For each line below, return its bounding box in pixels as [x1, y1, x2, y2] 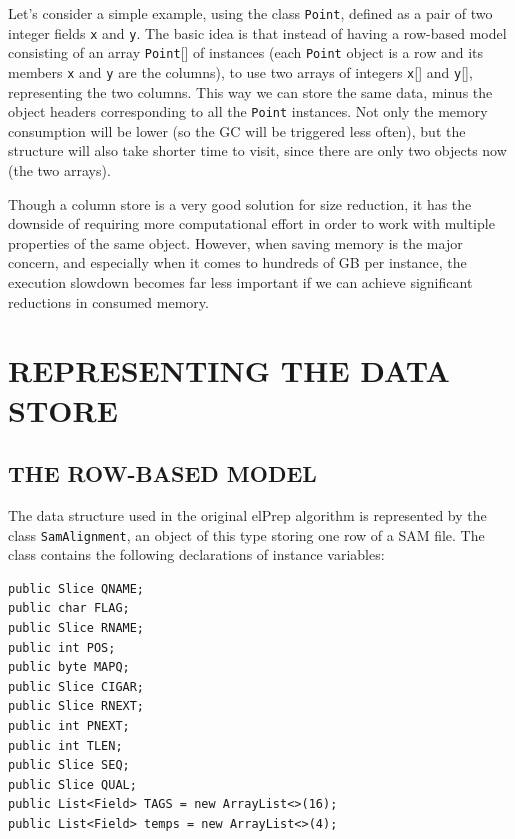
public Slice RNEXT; [8, 699, 145, 714]
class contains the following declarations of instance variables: [8, 544, 385, 565]
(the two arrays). [8, 160, 111, 181]
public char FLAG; [8, 601, 130, 616]
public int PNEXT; [8, 718, 130, 733]
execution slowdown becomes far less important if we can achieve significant [8, 272, 473, 293]
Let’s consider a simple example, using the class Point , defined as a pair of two [8, 3, 493, 23]
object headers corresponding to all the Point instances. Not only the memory [8, 101, 488, 122]
